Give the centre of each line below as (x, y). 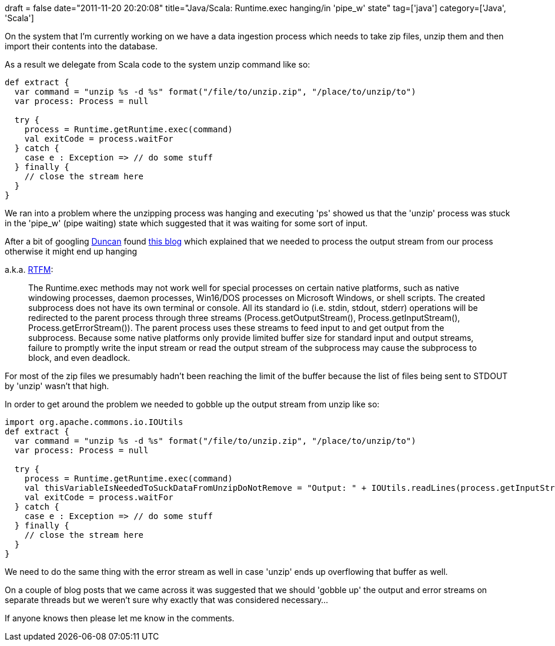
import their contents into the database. (81, 46)
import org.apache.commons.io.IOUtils (94, 422)
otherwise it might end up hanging (71, 251)
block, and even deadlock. (79, 358)
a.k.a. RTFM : (29, 270)
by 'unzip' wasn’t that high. (57, 386)
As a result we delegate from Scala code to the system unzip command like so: (158, 64)
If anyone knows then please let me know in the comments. (120, 618)
